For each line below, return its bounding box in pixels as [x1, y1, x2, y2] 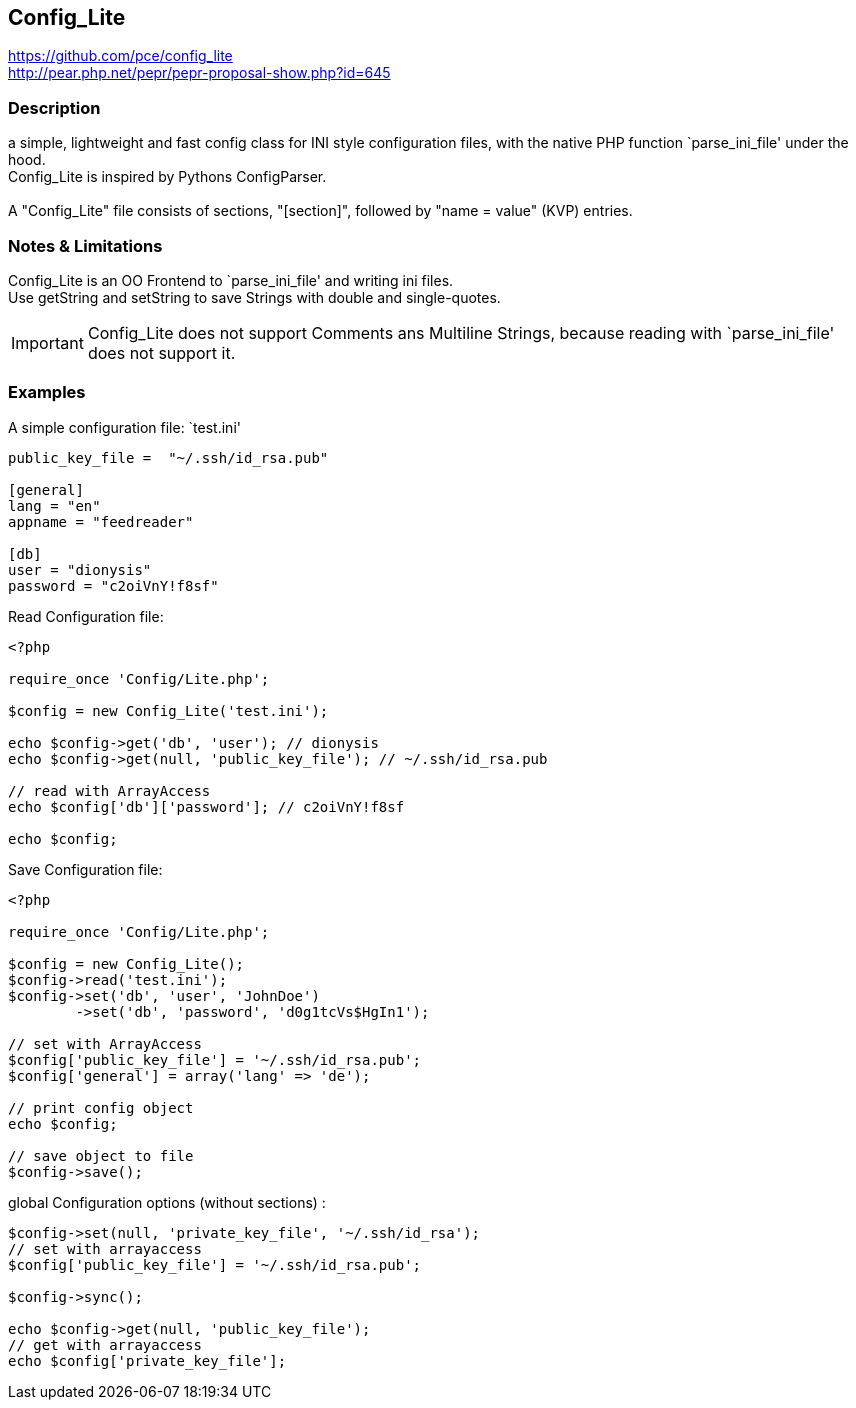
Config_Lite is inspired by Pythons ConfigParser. [8, 168, 327, 186]
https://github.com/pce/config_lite [8, 47, 233, 65]
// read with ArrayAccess [8, 782, 211, 799]
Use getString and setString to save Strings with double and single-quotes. [8, 288, 501, 306]
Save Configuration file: [8, 860, 163, 878]
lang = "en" [8, 497, 101, 514]
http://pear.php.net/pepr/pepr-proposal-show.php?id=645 [8, 64, 391, 82]
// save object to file [8, 1147, 194, 1164]
